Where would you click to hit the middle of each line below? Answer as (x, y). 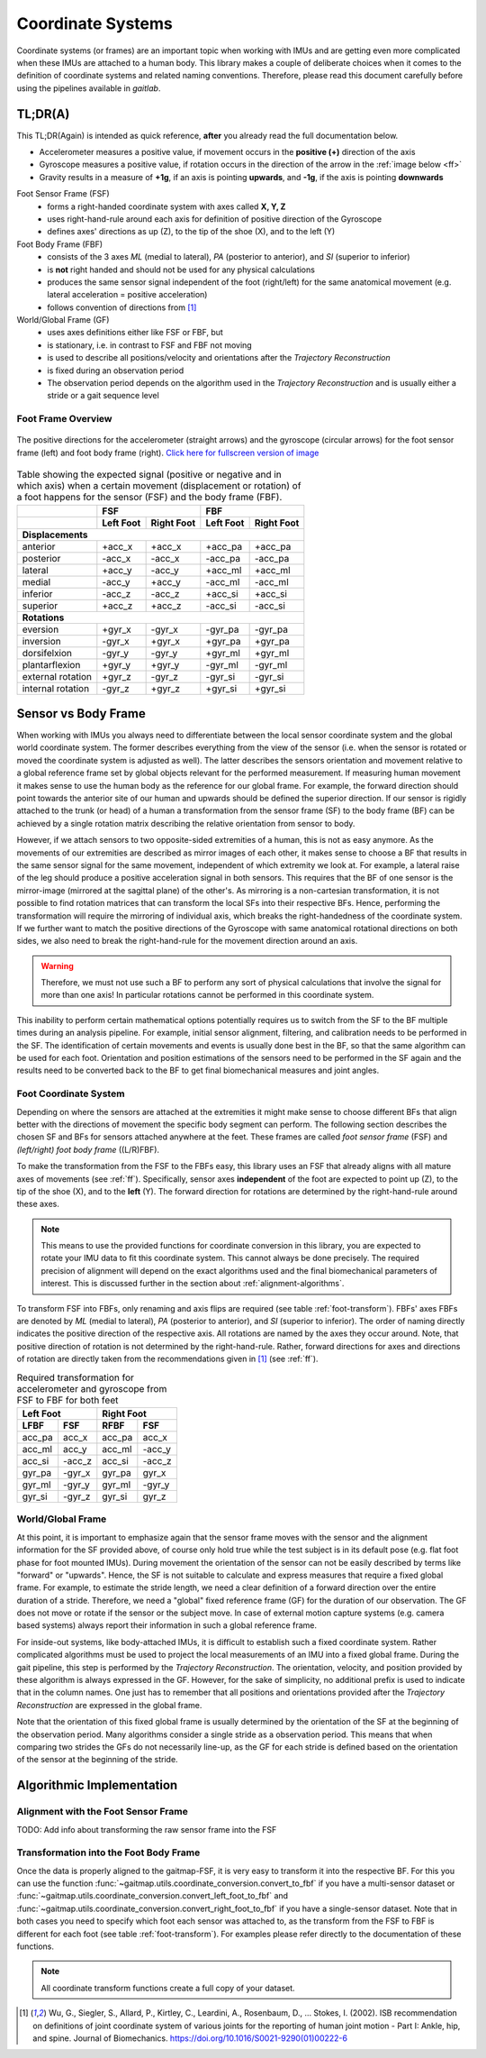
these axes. (38, 1204)
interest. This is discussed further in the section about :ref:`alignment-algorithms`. (193, 1284)
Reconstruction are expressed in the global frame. (109, 1705)
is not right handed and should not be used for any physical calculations (181, 270)
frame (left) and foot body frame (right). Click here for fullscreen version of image (168, 453)
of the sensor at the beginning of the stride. (98, 1760)
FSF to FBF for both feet (67, 1400)
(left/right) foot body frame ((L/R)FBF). (88, 1149)
